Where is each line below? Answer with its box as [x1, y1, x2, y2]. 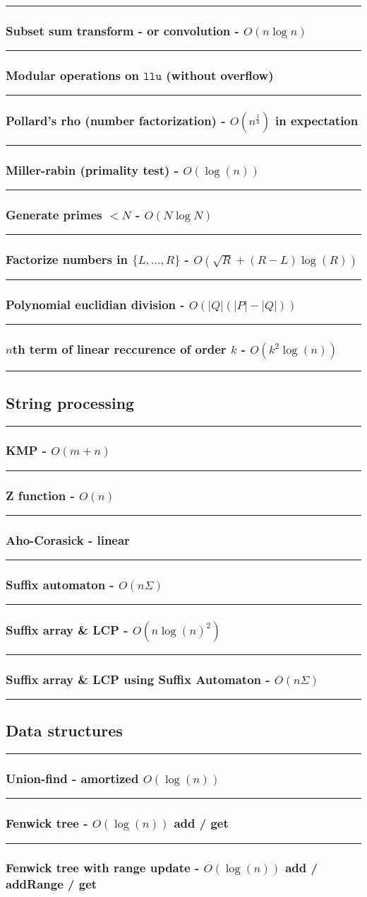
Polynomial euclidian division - [6, 295, 185, 313]
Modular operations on [6, 66, 139, 84]
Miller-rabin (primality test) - [6, 161, 179, 178]
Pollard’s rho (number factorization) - [6, 112, 226, 129]
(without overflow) [166, 66, 274, 84]
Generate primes [6, 205, 102, 223]
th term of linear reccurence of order [12, 340, 227, 358]
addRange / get [6, 875, 97, 893]
